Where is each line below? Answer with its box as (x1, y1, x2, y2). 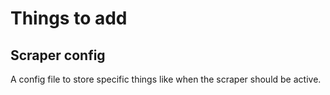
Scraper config (10, 47, 106, 64)
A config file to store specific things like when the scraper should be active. (10, 73, 322, 85)
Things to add (10, 7, 128, 30)
